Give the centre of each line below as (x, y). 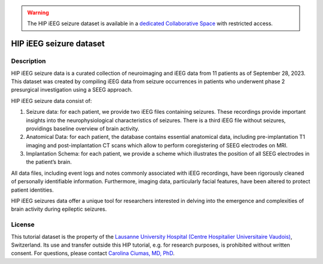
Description (28, 61)
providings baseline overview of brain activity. (83, 128)
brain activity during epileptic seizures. (59, 209)
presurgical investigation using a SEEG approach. (72, 90)
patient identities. (32, 190)
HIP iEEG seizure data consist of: (51, 101)
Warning (38, 13)
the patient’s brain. (49, 162)
